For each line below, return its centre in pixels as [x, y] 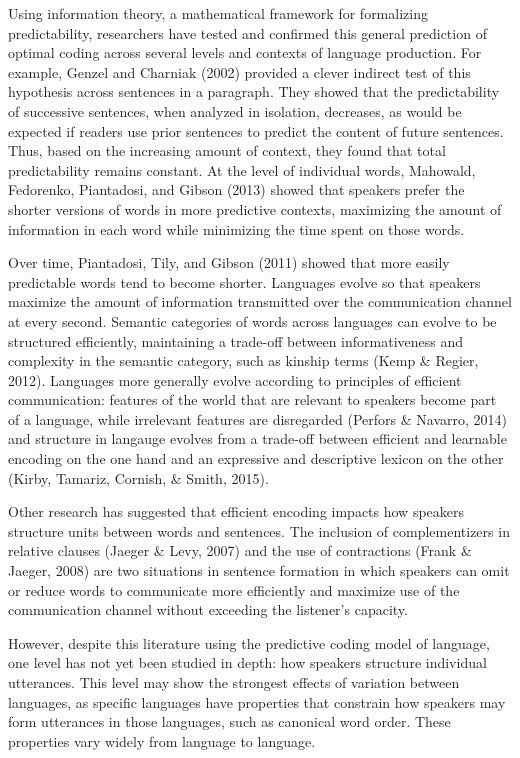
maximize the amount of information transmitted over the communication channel [260, 301]
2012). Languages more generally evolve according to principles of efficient [235, 379]
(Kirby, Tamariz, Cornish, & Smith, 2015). [138, 477]
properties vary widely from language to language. [162, 740]
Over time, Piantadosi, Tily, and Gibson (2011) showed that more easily [229, 262]
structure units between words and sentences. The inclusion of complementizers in [259, 530]
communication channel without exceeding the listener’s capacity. [208, 609]
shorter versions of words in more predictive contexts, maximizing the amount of [255, 208]
